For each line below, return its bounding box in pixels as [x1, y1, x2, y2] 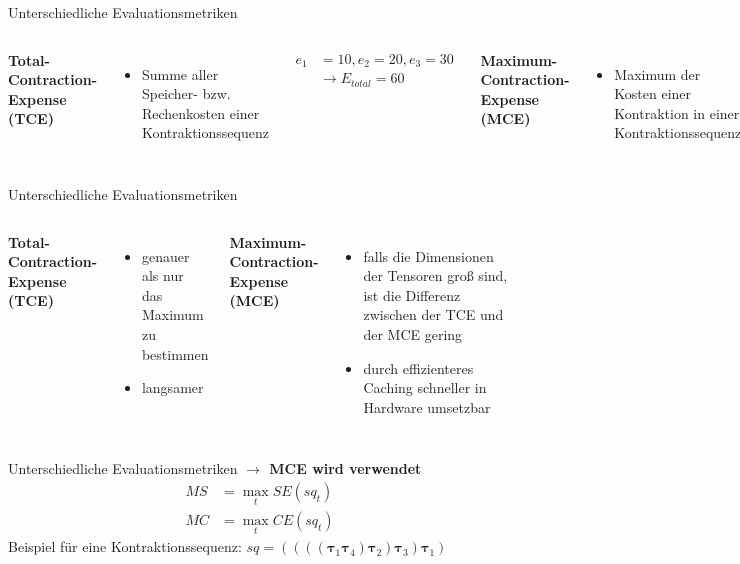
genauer [141, 245, 190, 266]
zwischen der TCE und [363, 304, 504, 325]
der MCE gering [363, 323, 463, 344]
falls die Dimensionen [363, 245, 494, 266]
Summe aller [141, 63, 219, 84]
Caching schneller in [363, 377, 487, 398]
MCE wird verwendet [269, 458, 422, 479]
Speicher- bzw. [141, 83, 231, 104]
